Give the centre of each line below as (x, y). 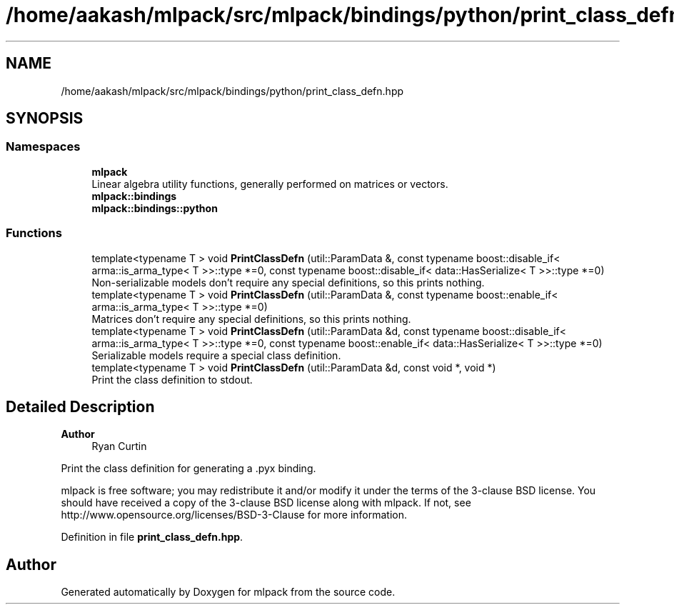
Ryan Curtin (119, 446)
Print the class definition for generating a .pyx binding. (188, 469)
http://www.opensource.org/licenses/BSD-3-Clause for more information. (234, 515)
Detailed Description (80, 406)
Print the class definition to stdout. (172, 379)
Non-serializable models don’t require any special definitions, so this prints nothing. (288, 282)
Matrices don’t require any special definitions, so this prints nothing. (251, 319)
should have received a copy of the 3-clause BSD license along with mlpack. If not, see (266, 503)
